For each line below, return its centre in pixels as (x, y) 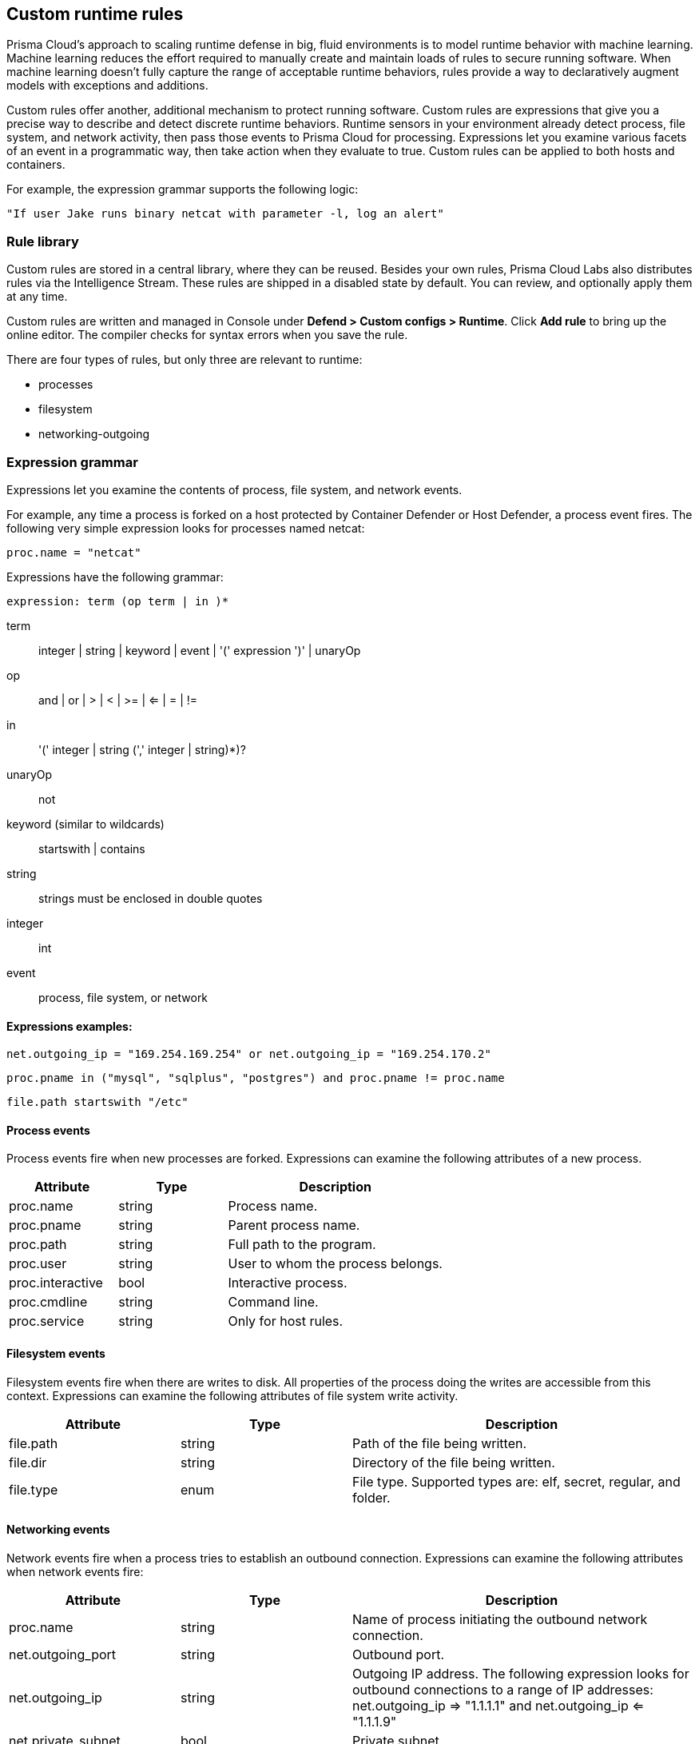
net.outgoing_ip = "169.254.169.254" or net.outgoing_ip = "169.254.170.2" (249, 1054)
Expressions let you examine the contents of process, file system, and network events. (234, 489)
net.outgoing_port (63, 1654)
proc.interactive (56, 1283)
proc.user (38, 1264)
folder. (371, 1497)
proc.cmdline (48, 1302)
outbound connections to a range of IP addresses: (503, 1689)
